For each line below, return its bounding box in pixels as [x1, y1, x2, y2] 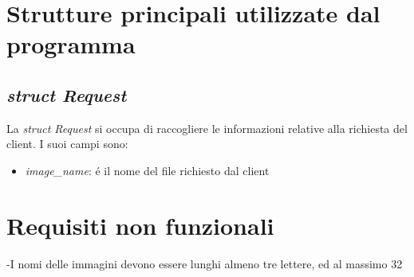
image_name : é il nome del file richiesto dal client [25, 162, 270, 178]
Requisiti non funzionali [6, 209, 274, 241]
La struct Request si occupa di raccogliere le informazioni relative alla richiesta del [6, 119, 408, 136]
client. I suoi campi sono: [6, 135, 128, 152]
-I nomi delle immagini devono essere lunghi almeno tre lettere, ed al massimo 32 [6, 255, 403, 271]
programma [6, 28, 136, 60]
